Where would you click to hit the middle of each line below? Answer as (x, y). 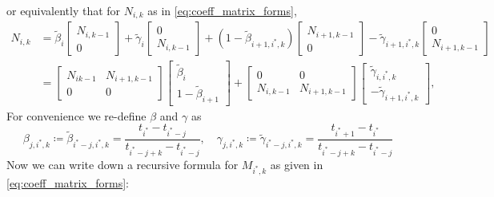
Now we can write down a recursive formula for (122, 164)
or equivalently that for (64, 10)
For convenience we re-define (76, 115)
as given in (297, 164)
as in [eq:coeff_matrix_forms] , (222, 10)
